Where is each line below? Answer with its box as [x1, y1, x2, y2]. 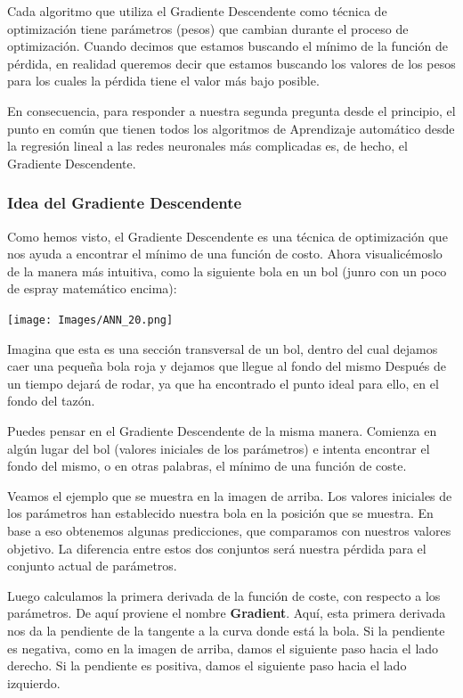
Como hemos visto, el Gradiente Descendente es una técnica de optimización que [7, 226, 448, 245]
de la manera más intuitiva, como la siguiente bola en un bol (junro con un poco [7, 261, 447, 280]
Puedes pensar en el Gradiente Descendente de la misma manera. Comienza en [7, 421, 437, 439]
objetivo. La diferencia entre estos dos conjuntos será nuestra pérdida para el [7, 538, 426, 557]
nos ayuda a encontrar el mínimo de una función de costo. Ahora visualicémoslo [7, 244, 443, 263]
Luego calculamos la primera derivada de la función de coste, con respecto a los [7, 586, 441, 604]
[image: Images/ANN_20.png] [7, 313, 174, 326]
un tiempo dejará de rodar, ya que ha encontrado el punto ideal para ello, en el [7, 374, 439, 392]
